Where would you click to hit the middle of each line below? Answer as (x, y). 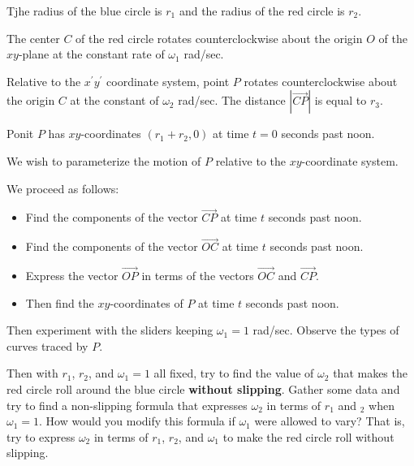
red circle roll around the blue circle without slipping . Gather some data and (203, 388)
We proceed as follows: (63, 188)
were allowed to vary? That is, (330, 421)
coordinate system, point (168, 81)
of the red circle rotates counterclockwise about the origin (219, 38)
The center (33, 38)
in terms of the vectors (198, 275)
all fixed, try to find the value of (234, 373)
